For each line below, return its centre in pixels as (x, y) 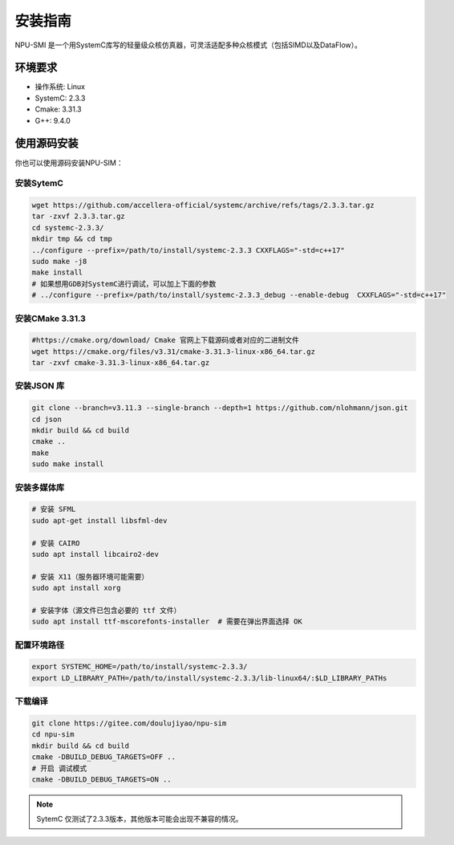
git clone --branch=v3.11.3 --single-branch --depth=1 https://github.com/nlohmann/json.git (220, 408)
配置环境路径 (40, 644)
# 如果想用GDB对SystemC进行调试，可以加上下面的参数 (124, 284)
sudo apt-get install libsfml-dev (99, 520)
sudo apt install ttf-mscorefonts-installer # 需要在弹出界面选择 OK (167, 622)
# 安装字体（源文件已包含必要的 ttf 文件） (106, 610)
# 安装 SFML (54, 509)
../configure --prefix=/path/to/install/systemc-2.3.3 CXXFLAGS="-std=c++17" (188, 250)
